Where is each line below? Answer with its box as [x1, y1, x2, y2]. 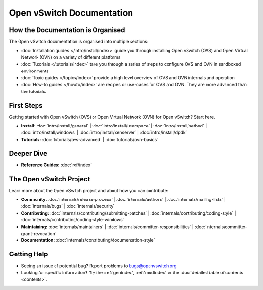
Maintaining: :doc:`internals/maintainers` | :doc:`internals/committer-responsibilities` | [21, 224, 194, 230]
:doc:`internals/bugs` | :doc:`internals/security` [21, 203, 115, 209]
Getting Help [9, 250, 48, 258]
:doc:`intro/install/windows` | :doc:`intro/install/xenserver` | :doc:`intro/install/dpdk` [21, 129, 187, 136]
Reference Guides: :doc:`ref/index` [21, 162, 92, 168]
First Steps [9, 101, 43, 109]
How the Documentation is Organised [9, 26, 125, 34]
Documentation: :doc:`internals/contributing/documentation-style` [21, 237, 155, 243]
